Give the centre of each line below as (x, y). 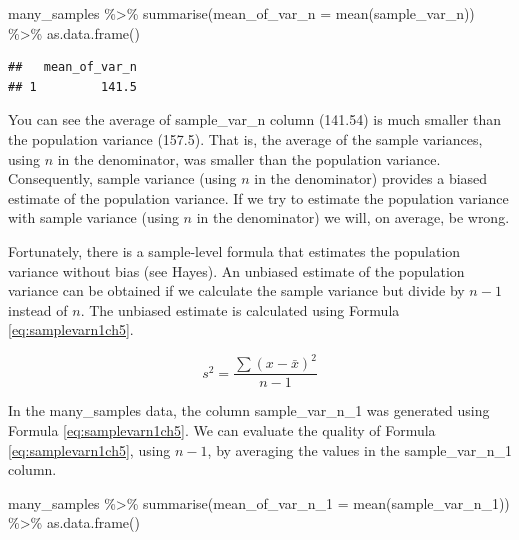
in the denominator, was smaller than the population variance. (249, 158)
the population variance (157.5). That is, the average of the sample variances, (245, 138)
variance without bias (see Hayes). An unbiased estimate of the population (236, 270)
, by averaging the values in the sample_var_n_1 (359, 449)
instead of (38, 309)
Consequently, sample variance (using (122, 178)
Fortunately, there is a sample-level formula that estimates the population (234, 250)
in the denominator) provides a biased (371, 178)
